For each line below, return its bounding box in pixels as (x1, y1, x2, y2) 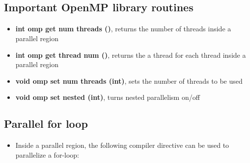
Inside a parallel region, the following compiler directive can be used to (15, 140, 229, 150)
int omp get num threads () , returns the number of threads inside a (15, 23, 231, 34)
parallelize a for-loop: (15, 149, 80, 160)
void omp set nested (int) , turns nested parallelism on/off (15, 92, 200, 102)
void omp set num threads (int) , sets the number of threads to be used (15, 75, 243, 86)
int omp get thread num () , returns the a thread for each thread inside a (15, 49, 246, 60)
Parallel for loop (4, 116, 88, 131)
